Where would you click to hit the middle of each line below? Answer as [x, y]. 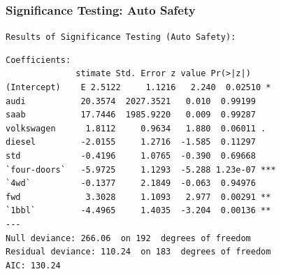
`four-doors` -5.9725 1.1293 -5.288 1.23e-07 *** [141, 170]
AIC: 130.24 [33, 265]
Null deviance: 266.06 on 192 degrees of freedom [128, 238]
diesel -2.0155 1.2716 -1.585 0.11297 [131, 142]
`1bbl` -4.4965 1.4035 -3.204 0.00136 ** [138, 211]
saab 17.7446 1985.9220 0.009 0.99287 [131, 115]
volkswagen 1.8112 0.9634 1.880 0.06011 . [136, 128]
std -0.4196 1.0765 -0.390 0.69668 [131, 156]
